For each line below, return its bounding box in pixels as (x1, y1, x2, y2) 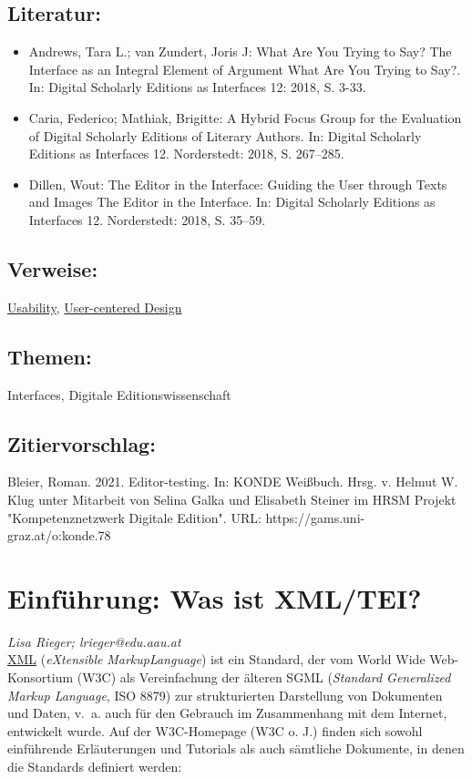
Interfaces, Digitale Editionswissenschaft (7, 384, 231, 404)
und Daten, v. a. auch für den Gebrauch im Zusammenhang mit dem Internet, (7, 703, 447, 723)
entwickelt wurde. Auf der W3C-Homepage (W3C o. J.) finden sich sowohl (7, 721, 423, 740)
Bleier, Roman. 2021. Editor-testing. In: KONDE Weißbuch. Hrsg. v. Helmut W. (7, 472, 458, 491)
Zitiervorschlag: (7, 429, 156, 457)
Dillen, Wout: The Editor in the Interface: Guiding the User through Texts (28, 174, 447, 193)
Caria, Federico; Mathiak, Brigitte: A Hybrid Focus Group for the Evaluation (28, 108, 462, 127)
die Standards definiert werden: (7, 757, 182, 775)
